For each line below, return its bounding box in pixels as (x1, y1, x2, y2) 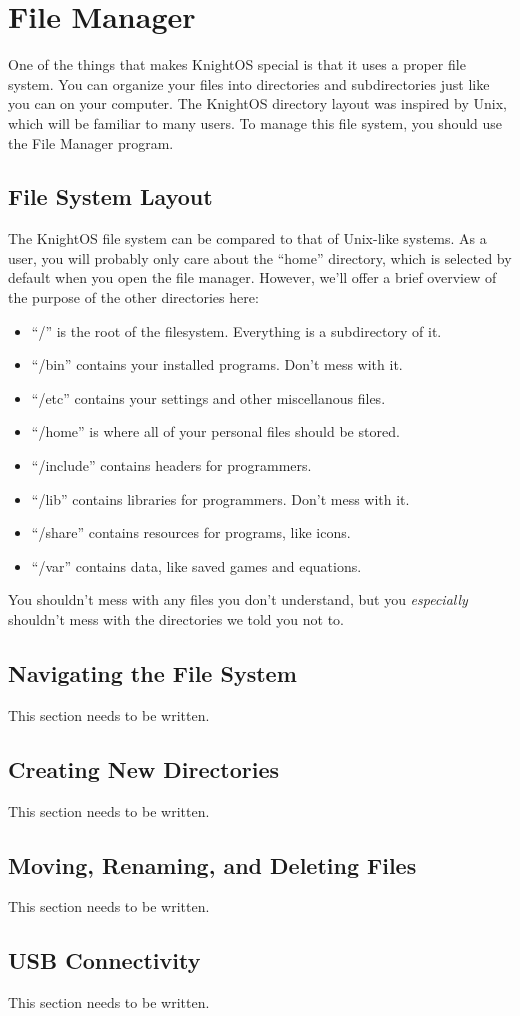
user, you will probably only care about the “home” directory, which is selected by (8, 247, 512, 268)
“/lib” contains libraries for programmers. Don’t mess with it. (31, 488, 410, 509)
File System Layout (8, 181, 213, 212)
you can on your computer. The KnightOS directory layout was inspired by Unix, (8, 93, 507, 114)
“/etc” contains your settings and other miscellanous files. (31, 387, 386, 408)
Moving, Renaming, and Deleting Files (8, 849, 417, 880)
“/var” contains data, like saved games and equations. (31, 555, 362, 576)
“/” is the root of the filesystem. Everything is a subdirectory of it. (31, 320, 442, 341)
